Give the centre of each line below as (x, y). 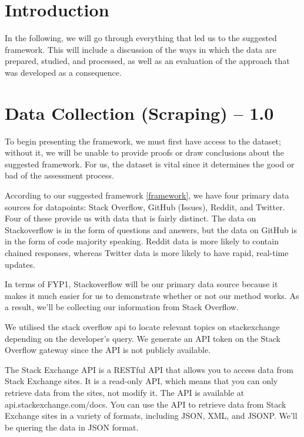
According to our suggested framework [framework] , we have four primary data (147, 195)
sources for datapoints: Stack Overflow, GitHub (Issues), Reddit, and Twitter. (145, 206)
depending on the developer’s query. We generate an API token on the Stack (143, 338)
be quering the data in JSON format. (72, 427)
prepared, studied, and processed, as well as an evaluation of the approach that (147, 61)
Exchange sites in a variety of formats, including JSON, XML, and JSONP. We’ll (151, 416)
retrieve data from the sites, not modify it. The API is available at (125, 392)
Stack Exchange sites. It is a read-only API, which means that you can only (141, 381)
